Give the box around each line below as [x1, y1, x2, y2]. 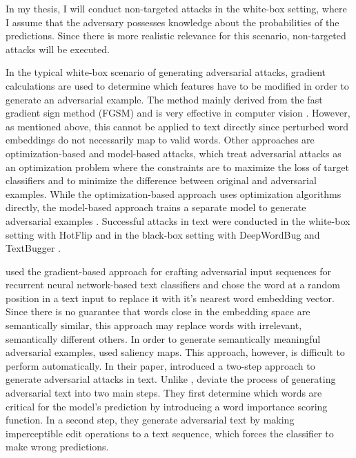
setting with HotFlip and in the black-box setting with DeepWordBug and [6, 227, 320, 241]
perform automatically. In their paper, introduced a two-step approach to [6, 358, 315, 372]
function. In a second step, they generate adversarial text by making [6, 412, 295, 427]
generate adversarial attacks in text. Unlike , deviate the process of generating [6, 372, 336, 386]
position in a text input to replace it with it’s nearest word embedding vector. [6, 290, 335, 305]
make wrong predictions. [6, 439, 109, 454]
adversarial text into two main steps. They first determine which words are [6, 386, 322, 400]
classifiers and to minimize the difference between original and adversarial [6, 173, 317, 188]
